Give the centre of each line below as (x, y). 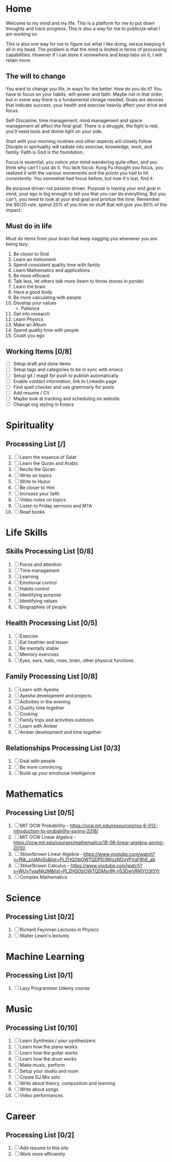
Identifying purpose (40, 595)
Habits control (35, 588)
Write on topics (36, 475)
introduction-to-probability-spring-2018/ (56, 831)
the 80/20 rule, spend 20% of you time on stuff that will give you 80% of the (86, 204)
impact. (14, 210)
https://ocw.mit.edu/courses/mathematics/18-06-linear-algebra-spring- (89, 842)
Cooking (29, 714)
